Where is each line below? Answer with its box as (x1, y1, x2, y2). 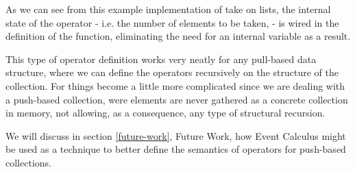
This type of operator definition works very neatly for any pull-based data (5, 51, 317, 66)
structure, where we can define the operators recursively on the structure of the (5, 65, 339, 79)
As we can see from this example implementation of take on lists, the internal (5, 2, 331, 16)
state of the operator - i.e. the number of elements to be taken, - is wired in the (5, 15, 339, 29)
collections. (5, 155, 51, 169)
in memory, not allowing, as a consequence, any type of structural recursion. (5, 106, 326, 120)
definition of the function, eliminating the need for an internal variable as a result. (5, 29, 351, 43)
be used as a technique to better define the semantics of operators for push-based (5, 142, 346, 156)
